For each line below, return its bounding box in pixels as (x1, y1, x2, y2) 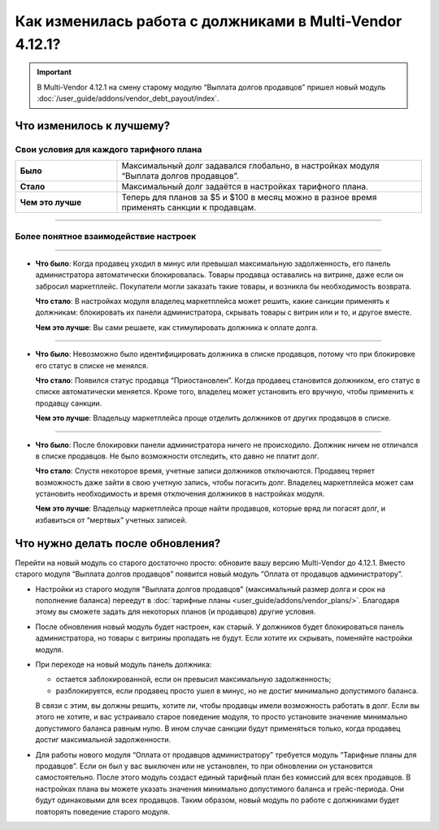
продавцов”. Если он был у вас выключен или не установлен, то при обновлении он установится (35, 761, 373, 771)
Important (37, 67, 72, 77)
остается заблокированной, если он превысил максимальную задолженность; (55, 675, 332, 684)
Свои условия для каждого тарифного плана (15, 143, 202, 154)
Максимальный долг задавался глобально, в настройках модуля (121, 160, 380, 172)
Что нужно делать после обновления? (15, 537, 221, 550)
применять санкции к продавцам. (121, 202, 256, 213)
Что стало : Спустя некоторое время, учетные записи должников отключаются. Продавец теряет (35, 466, 376, 476)
